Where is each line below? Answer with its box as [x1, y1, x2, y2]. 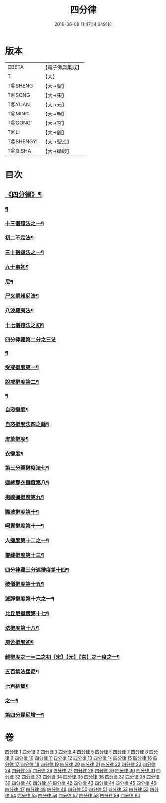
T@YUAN [7, 101, 30, 108]
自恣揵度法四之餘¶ [5, 421, 49, 428]
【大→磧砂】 [42, 147, 72, 154]
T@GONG [7, 119, 31, 126]
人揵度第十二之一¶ [5, 537, 49, 544]
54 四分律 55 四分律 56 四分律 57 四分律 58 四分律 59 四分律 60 [10, 793, 140, 799]
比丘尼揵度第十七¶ [5, 610, 49, 617]
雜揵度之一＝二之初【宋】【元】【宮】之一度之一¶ [5, 653, 120, 660]
